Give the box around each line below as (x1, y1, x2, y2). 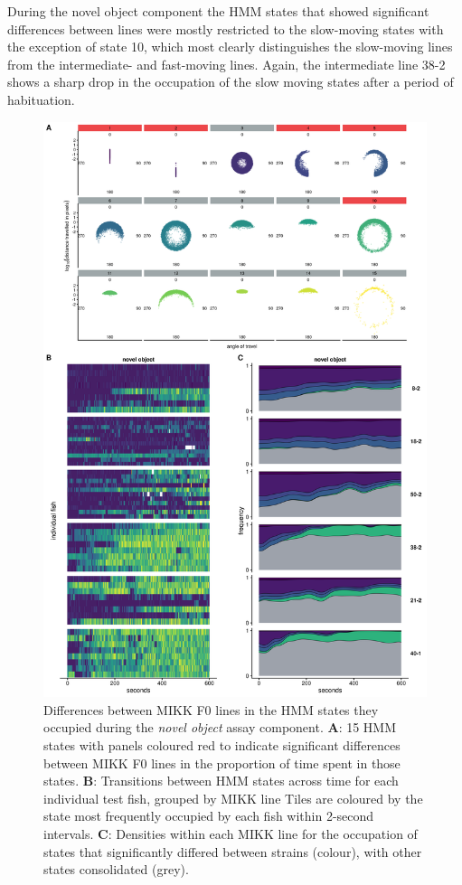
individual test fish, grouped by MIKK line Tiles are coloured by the (43, 788, 423, 807)
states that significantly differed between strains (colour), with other (43, 842, 422, 861)
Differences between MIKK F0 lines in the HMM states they (43, 700, 379, 719)
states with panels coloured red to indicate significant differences (43, 735, 401, 754)
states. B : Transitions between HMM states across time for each (43, 771, 399, 790)
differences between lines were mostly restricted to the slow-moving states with (7, 19, 444, 38)
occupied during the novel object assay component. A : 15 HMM (43, 718, 397, 737)
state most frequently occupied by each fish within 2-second (43, 806, 374, 825)
